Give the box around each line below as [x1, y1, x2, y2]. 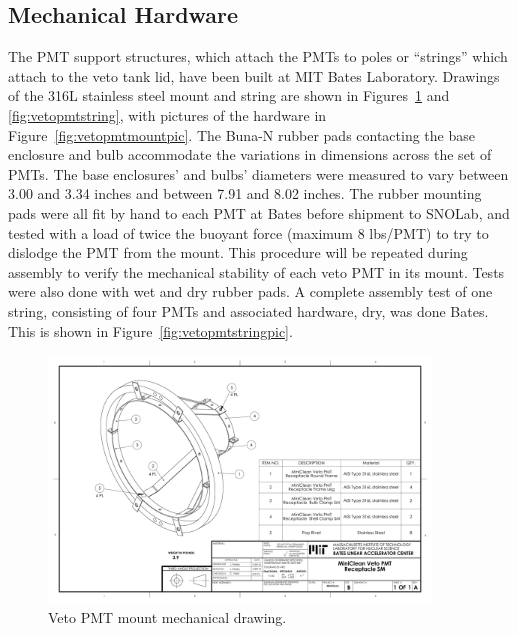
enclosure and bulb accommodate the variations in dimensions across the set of [8, 144, 492, 165]
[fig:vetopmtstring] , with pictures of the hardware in [8, 104, 327, 125]
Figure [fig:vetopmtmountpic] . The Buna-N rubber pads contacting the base [8, 124, 475, 145]
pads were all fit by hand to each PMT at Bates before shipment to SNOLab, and [8, 202, 510, 223]
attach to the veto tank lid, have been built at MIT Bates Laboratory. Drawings [8, 65, 500, 86]
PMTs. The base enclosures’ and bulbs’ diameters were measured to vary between [8, 163, 509, 184]
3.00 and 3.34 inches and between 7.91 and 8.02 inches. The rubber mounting [8, 183, 482, 204]
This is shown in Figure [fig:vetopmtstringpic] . [8, 320, 293, 341]
